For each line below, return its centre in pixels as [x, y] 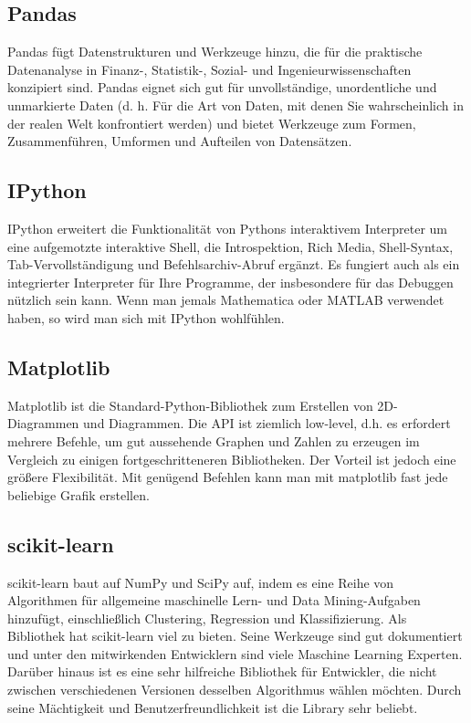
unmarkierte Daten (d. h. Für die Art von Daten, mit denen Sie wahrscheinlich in [235, 105]
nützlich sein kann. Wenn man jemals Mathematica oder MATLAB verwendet [226, 300]
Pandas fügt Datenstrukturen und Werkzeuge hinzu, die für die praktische [215, 52]
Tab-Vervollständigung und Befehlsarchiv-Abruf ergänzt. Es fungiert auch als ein [234, 264]
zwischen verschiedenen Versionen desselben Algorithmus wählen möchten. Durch [235, 690]
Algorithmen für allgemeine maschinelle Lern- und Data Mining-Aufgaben [214, 600]
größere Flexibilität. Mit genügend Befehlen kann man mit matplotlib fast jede [228, 477]
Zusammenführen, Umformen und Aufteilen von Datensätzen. [180, 141]
